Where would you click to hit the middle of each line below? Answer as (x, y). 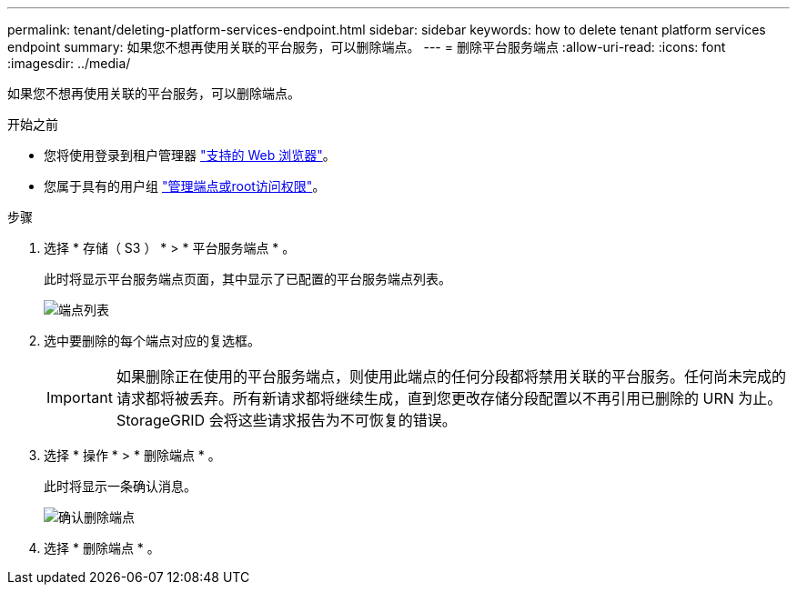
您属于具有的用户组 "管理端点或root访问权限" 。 (185, 186)
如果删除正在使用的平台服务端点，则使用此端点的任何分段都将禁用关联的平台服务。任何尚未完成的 (451, 376)
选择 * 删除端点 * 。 (102, 548)
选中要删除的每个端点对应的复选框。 (152, 341)
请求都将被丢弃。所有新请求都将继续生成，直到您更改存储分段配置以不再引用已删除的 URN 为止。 (449, 398)
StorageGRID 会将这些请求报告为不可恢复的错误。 (286, 420)
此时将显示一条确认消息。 (120, 486)
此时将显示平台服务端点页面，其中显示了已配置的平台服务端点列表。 (247, 279)
